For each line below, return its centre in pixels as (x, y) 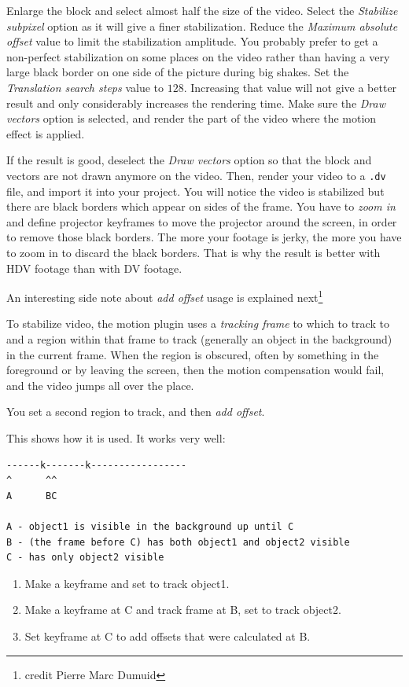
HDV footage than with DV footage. (94, 268)
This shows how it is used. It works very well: (116, 437)
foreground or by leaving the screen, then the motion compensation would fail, (195, 370)
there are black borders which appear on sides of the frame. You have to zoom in (201, 206)
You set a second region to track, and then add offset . (136, 411)
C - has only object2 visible (85, 558)
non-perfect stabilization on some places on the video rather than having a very (198, 56)
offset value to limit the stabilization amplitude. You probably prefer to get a (192, 41)
